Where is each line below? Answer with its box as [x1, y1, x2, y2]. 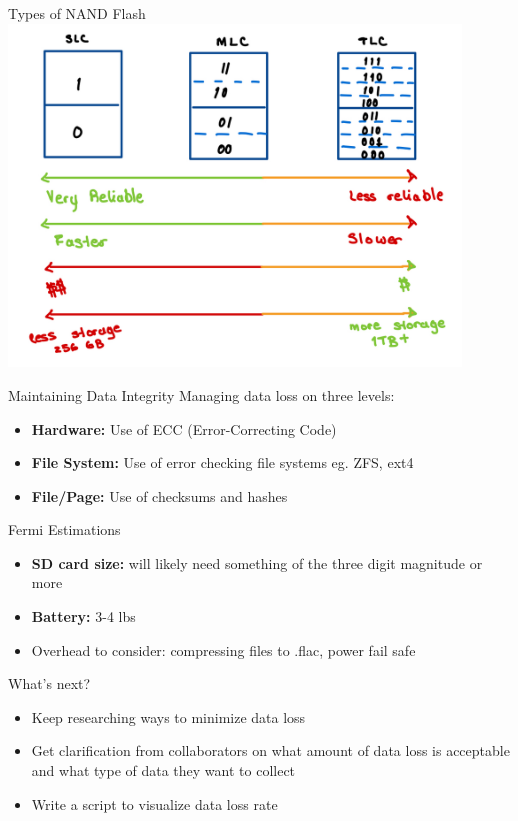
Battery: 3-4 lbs [31, 606, 136, 627]
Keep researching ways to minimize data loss [31, 706, 306, 727]
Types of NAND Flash [8, 3, 146, 23]
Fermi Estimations [8, 519, 121, 540]
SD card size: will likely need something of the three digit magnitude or [31, 552, 483, 573]
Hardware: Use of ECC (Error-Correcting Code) [31, 418, 337, 439]
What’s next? [8, 673, 91, 694]
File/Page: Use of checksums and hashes [31, 485, 288, 506]
